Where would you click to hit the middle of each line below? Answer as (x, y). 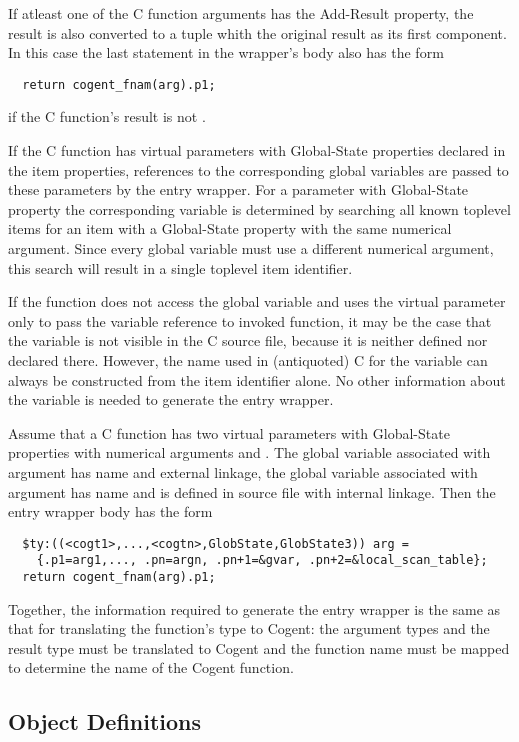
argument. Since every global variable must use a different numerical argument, (251, 248)
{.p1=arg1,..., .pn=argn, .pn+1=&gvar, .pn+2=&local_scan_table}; (262, 560)
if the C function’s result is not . (107, 116)
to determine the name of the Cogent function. (151, 667)
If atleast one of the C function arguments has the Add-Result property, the (241, 13)
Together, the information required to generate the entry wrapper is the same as (254, 608)
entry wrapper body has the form (110, 511)
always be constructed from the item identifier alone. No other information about (257, 379)
